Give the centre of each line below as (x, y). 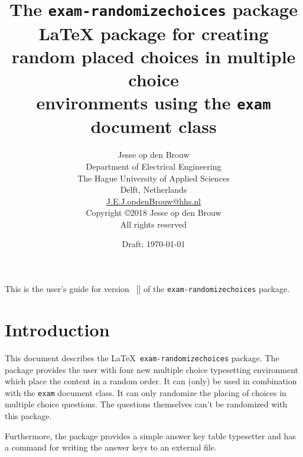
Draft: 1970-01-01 (154, 244)
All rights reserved (154, 224)
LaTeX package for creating (154, 33)
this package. (28, 415)
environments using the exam (154, 103)
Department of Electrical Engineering (154, 166)
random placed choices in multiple (154, 56)
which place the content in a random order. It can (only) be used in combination (151, 381)
